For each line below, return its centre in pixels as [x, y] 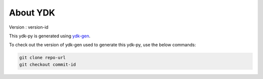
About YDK [32, 13]
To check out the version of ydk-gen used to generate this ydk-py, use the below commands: [103, 45]
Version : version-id [29, 27]
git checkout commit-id [48, 64]
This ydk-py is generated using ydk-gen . [50, 36]
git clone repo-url [42, 58]
